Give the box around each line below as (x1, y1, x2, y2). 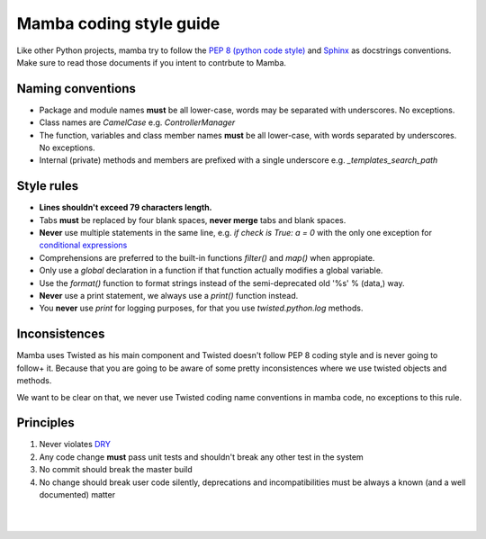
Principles (16, 415, 76, 431)
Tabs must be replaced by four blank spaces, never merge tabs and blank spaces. (39, 214, 346, 225)
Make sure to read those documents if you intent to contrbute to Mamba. (16, 57, 287, 67)
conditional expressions (39, 239, 128, 251)
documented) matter (39, 489, 116, 499)
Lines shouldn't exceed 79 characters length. (39, 202, 212, 213)
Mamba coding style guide (16, 13, 220, 33)
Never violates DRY (39, 439, 112, 450)
